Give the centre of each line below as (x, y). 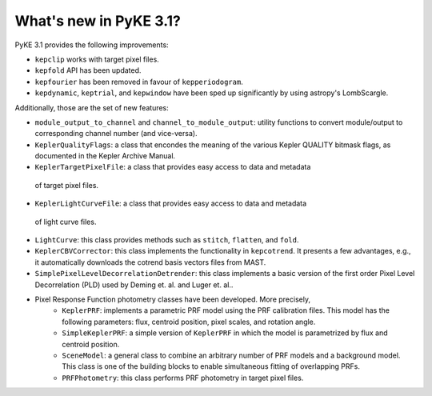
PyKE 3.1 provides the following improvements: (92, 45)
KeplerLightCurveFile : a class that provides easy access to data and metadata (171, 203)
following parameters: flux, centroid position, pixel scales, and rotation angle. (189, 322)
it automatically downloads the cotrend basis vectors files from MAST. (150, 262)
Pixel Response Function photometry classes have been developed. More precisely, (173, 299)
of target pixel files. (67, 185)
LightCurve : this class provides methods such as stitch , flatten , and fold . (167, 240)
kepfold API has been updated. (88, 70)
